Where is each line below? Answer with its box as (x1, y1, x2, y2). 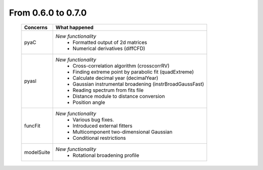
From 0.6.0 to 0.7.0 (9, 7, 87, 18)
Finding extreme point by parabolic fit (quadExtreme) (72, 68, 194, 75)
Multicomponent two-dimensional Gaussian (72, 128, 173, 135)
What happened (55, 24, 94, 31)
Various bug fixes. (72, 116, 114, 123)
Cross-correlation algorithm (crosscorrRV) (72, 62, 170, 69)
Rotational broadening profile (72, 151, 139, 158)
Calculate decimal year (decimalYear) (72, 75, 158, 81)
